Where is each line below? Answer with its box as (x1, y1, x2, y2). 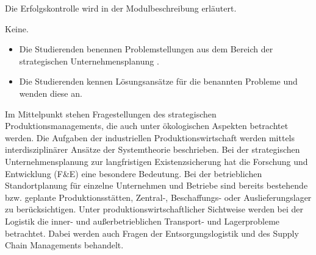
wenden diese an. (19, 86, 82, 99)
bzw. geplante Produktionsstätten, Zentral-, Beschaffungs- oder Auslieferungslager (5, 190, 312, 203)
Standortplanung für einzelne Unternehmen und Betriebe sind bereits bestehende (5, 179, 308, 192)
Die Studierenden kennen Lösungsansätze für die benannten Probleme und (19, 75, 298, 88)
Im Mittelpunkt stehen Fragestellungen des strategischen (5, 107, 217, 120)
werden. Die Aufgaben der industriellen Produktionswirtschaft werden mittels (5, 131, 295, 144)
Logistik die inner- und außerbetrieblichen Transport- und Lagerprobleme (5, 214, 280, 227)
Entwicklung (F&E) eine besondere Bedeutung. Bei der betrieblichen (5, 167, 262, 180)
